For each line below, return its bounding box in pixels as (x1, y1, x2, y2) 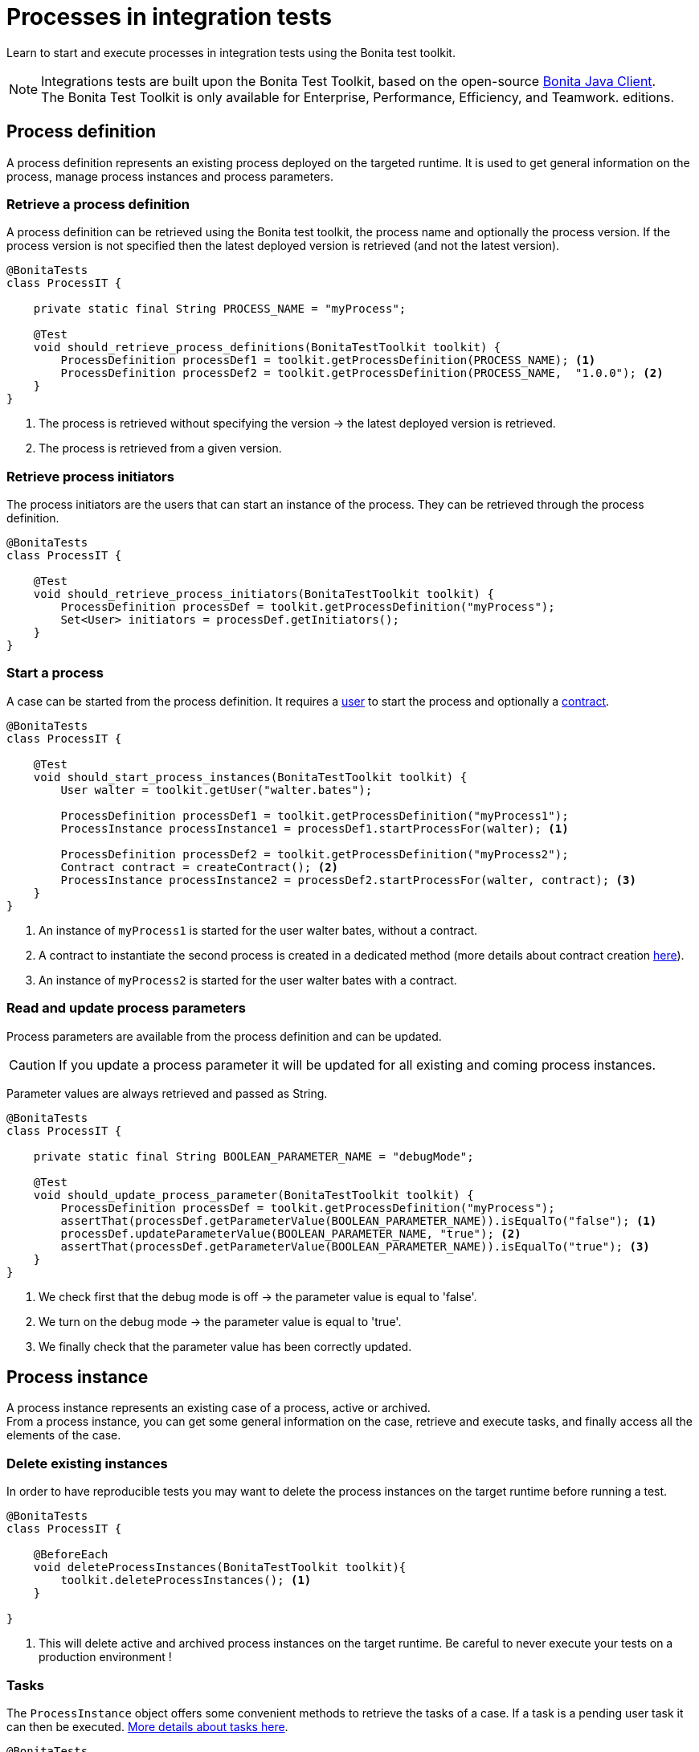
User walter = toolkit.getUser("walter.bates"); (60, 783, 373, 796)
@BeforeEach (33, 1548, 108, 1562)
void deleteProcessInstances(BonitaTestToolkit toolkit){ (33, 1561, 407, 1574)
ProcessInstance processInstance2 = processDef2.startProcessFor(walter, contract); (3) (60, 873, 636, 886)
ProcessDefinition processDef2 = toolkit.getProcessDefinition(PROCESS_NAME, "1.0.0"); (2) (60, 366, 664, 380)
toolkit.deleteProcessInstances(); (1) (60, 1574, 312, 1587)
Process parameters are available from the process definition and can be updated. (6, 1029, 442, 1043)
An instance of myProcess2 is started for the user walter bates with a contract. (39, 972, 457, 987)
